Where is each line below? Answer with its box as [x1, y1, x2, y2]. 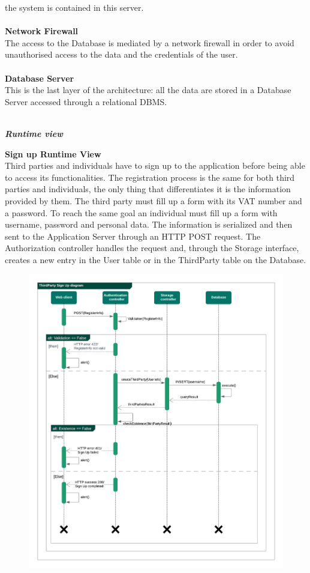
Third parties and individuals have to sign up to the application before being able [5, 159, 305, 172]
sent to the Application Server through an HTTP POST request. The [5, 229, 261, 242]
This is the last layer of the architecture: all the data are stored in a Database [5, 83, 291, 96]
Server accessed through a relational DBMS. [5, 95, 167, 108]
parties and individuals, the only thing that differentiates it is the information [5, 183, 291, 195]
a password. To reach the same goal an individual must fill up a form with [5, 206, 278, 219]
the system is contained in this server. [5, 1, 144, 13]
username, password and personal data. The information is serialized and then [5, 218, 293, 231]
